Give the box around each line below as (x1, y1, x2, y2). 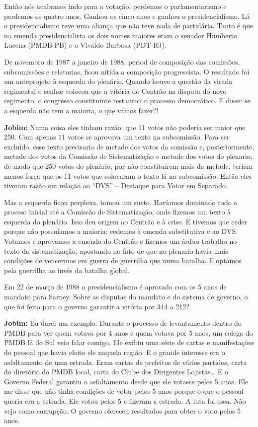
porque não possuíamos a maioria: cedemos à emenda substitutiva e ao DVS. (4, 226, 238, 236)
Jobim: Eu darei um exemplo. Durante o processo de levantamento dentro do (4, 318, 242, 328)
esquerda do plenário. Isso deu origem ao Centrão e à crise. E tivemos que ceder (4, 216, 248, 226)
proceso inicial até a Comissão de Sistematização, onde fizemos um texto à (4, 207, 231, 217)
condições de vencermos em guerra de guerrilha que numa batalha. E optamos (4, 255, 242, 266)
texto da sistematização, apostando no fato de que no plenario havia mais (4, 245, 228, 256)
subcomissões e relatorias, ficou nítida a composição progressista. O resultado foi (4, 66, 250, 76)
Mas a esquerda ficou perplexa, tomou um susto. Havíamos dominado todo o (4, 197, 238, 207)
